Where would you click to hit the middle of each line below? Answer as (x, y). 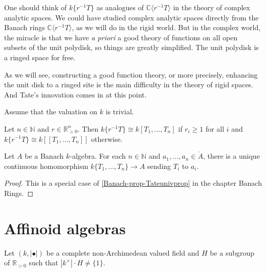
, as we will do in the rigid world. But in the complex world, (166, 27)
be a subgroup (232, 252)
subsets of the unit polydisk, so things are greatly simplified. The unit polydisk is (131, 47)
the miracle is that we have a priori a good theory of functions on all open (121, 37)
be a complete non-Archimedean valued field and (123, 252)
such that (43, 263)
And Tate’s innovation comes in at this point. (75, 94)
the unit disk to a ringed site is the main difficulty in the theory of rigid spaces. (129, 84)
